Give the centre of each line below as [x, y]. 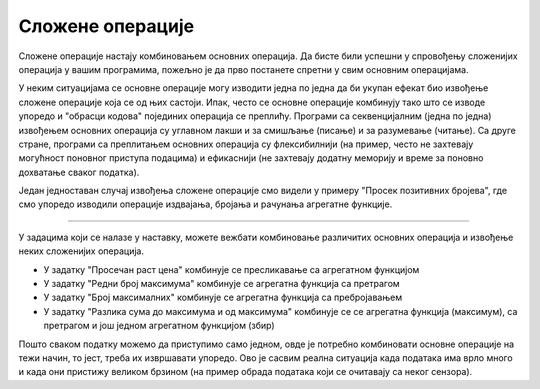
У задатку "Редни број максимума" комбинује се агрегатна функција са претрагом [221, 284]
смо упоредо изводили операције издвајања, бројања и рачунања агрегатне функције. [205, 204]
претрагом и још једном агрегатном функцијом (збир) [159, 326]
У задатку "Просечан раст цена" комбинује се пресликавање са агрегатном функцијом [231, 269]
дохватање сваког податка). [79, 172]
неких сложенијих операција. [81, 251]
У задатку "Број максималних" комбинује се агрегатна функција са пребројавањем [223, 297]
